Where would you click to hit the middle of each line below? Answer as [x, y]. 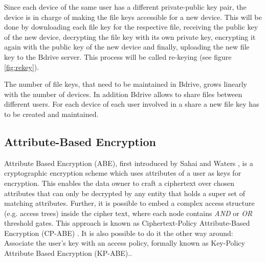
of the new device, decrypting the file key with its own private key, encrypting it [130, 37]
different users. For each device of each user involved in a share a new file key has [132, 104]
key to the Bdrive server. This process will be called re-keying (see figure [118, 56]
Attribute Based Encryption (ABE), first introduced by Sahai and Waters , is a [129, 163]
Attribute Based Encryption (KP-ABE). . [68, 253]
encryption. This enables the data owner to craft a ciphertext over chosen [119, 183]
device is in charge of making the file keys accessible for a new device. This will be [133, 17]
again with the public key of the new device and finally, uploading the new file [127, 47]
